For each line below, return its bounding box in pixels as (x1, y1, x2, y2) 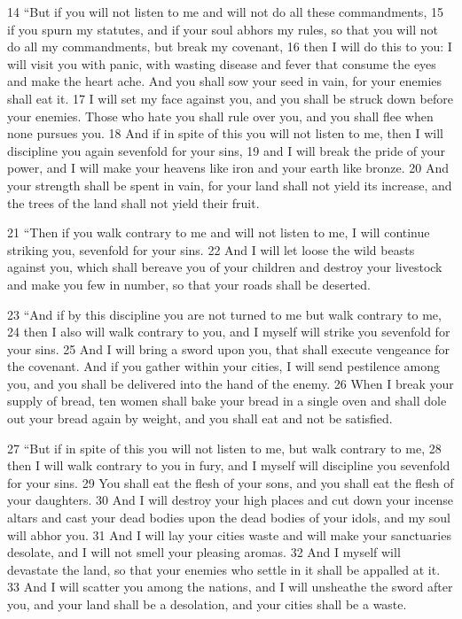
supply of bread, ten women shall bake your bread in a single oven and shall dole (7, 391, 447, 410)
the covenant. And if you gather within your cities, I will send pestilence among (7, 357, 440, 375)
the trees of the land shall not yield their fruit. (7, 193, 260, 212)
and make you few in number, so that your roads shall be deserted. (7, 275, 371, 293)
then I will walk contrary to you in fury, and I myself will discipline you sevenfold (7, 456, 450, 475)
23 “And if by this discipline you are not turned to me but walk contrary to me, (7, 305, 442, 323)
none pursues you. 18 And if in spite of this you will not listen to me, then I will (7, 124, 443, 143)
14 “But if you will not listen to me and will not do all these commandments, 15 (7, 3, 443, 20)
